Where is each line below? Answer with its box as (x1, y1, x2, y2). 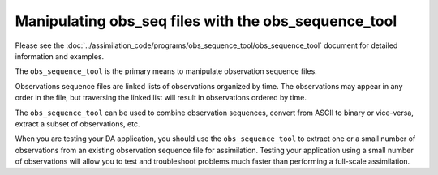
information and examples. (15, 51, 105, 61)
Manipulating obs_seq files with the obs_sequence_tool (15, 12, 397, 30)
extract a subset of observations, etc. (15, 118, 140, 129)
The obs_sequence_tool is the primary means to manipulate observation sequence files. (15, 66, 318, 76)
